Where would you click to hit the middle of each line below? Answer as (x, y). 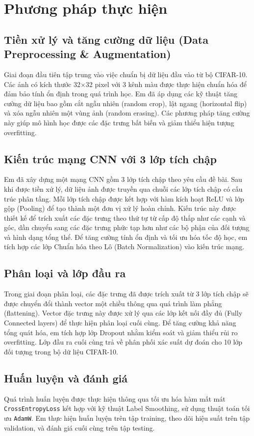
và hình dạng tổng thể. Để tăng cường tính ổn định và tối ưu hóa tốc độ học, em (126, 237)
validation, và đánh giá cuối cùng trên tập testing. (79, 427)
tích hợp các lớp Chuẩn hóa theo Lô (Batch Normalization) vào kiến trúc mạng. (124, 247)
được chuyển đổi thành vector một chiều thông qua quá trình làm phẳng (113, 303)
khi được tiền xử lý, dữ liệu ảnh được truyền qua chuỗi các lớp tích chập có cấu (123, 189)
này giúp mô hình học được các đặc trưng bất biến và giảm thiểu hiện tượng (119, 122)
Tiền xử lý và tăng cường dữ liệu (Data (106, 39)
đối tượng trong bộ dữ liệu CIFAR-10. (61, 351)
